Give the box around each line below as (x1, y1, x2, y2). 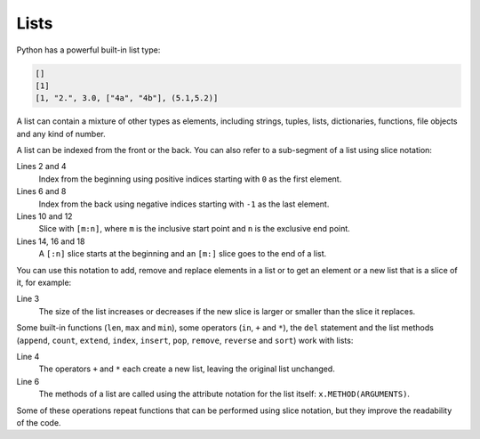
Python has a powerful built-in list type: (16, 45, 161, 55)
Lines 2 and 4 (16, 161, 67, 172)
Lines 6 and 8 (16, 186, 67, 197)
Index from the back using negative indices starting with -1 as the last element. (38, 199, 330, 209)
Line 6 (16, 376, 40, 386)
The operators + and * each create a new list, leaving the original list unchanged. (38, 363, 335, 374)
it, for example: (16, 277, 72, 288)
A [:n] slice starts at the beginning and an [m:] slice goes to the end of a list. (38, 248, 327, 259)
